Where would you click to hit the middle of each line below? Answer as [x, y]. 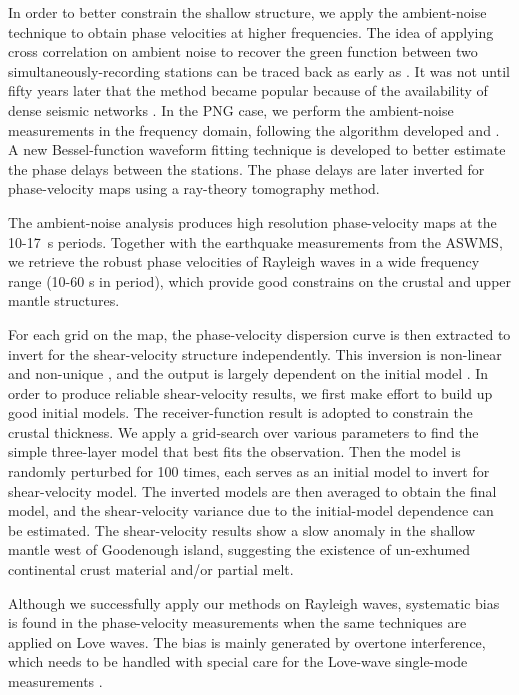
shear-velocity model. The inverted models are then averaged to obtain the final [252, 490]
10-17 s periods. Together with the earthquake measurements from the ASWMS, [255, 241]
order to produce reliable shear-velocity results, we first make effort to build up [250, 392]
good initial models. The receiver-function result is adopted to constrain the [240, 412]
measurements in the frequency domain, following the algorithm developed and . [254, 129]
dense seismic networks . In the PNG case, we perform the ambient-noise [231, 109]
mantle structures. [64, 300]
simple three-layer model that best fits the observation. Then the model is [234, 451]
